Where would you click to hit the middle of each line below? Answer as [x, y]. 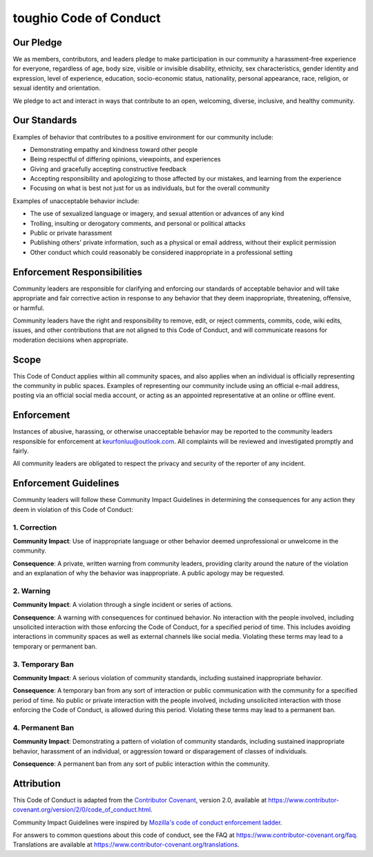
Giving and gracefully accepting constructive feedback [108, 168]
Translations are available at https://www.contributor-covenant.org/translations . [126, 845]
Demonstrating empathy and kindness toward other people [114, 149]
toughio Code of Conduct [87, 18]
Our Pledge [37, 42]
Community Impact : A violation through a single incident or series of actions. [123, 605]
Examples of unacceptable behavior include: [76, 201]
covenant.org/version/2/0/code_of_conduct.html [82, 810]
